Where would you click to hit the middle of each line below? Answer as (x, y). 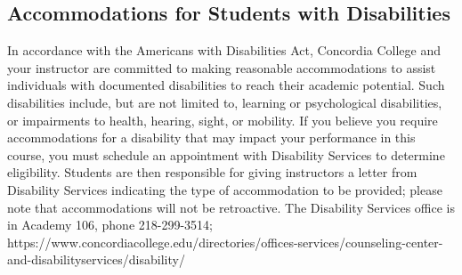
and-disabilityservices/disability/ (96, 259)
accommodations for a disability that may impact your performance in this (211, 137)
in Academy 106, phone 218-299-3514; (110, 225)
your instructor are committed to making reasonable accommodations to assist (222, 67)
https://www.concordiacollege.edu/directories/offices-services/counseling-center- (225, 242)
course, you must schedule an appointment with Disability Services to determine (226, 154)
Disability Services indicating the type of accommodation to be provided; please (225, 189)
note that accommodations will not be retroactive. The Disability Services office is (231, 207)
